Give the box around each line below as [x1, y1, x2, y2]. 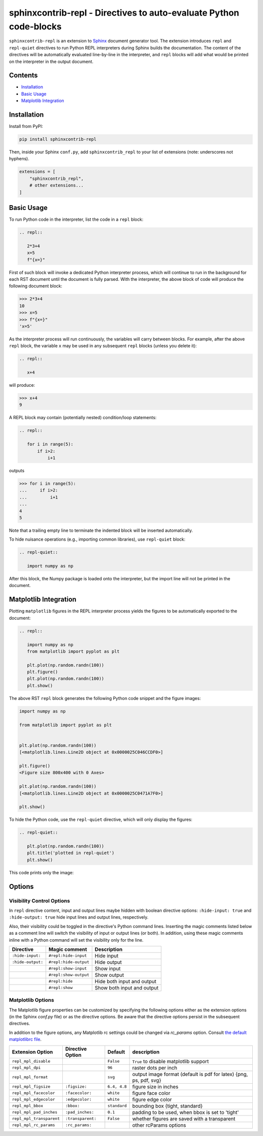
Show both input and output [94, 984, 159, 991]
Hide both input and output [94, 978, 157, 985]
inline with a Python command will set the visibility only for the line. [9, 937, 144, 943]
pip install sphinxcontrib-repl [19, 137, 97, 142]
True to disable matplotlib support [132, 1058, 209, 1065]
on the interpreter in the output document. [9, 59, 94, 64]
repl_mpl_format [12, 1074, 48, 1080]
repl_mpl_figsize [12, 1084, 51, 1089]
